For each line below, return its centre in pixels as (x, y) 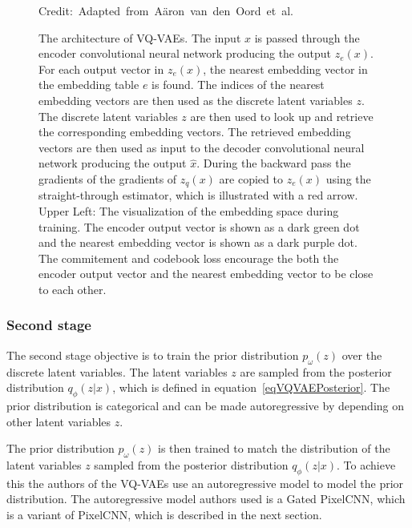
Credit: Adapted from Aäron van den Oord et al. (166, 10)
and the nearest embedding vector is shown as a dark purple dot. (198, 242)
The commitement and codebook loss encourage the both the (189, 258)
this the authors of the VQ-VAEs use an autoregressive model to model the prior (205, 483)
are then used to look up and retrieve (282, 116)
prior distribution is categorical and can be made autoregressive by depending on (206, 405)
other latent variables (59, 421)
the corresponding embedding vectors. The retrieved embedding (195, 132)
